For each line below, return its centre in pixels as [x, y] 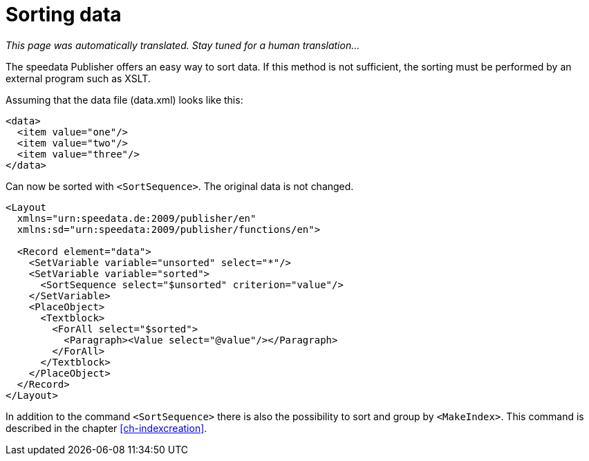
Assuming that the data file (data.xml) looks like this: [124, 100]
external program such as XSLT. [78, 78]
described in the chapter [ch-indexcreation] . [106, 428]
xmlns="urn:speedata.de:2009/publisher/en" [137, 218]
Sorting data [64, 15]
